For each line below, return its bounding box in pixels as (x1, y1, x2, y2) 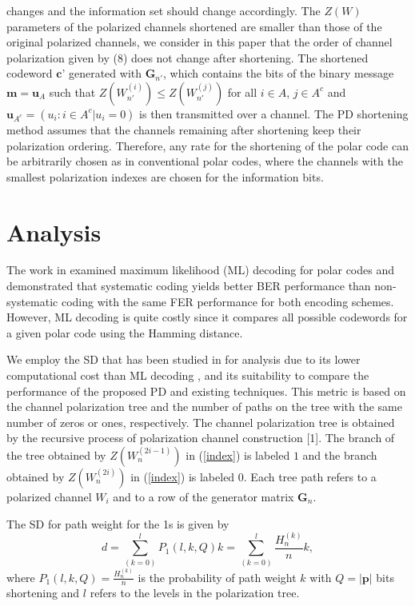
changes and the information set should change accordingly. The (6, 2, 321, 18)
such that (49, 83, 96, 100)
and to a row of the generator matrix (113, 488, 294, 504)
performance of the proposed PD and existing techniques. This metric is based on (6, 382, 406, 399)
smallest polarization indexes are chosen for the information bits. (6, 168, 324, 185)
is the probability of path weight (138, 568, 297, 585)
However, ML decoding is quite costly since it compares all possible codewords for (6, 309, 408, 325)
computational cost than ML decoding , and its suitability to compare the (6, 367, 369, 384)
